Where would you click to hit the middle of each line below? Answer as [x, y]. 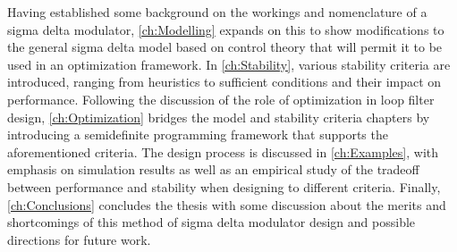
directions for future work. [79, 239]
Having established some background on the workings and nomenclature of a [217, 12]
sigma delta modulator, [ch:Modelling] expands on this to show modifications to [226, 29]
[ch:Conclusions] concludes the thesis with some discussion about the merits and [227, 204]
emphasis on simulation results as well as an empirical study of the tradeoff [213, 169]
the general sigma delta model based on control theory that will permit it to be [225, 47]
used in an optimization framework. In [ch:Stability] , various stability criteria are [229, 64]
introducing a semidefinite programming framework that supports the [198, 134]
